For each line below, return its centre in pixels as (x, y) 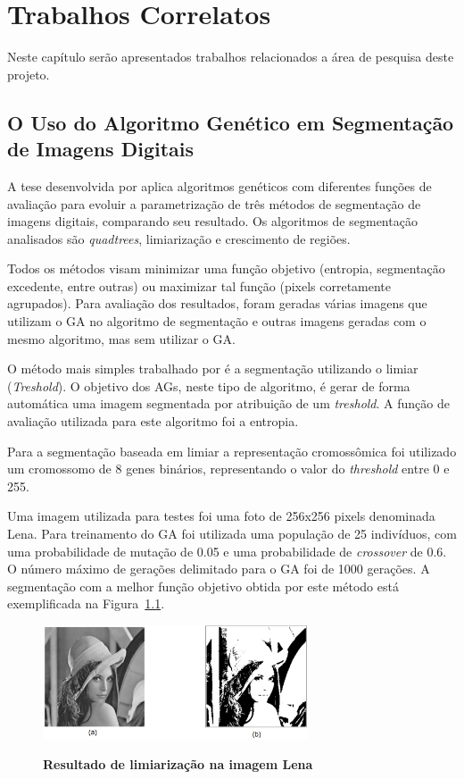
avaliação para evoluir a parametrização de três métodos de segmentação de (214, 203)
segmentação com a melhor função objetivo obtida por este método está (203, 586)
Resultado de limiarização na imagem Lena (178, 764)
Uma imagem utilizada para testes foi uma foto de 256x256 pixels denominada (221, 516)
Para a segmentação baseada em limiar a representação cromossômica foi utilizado (232, 451)
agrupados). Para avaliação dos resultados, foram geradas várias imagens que (217, 303)
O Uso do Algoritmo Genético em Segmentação (231, 122)
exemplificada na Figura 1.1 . (86, 603)
